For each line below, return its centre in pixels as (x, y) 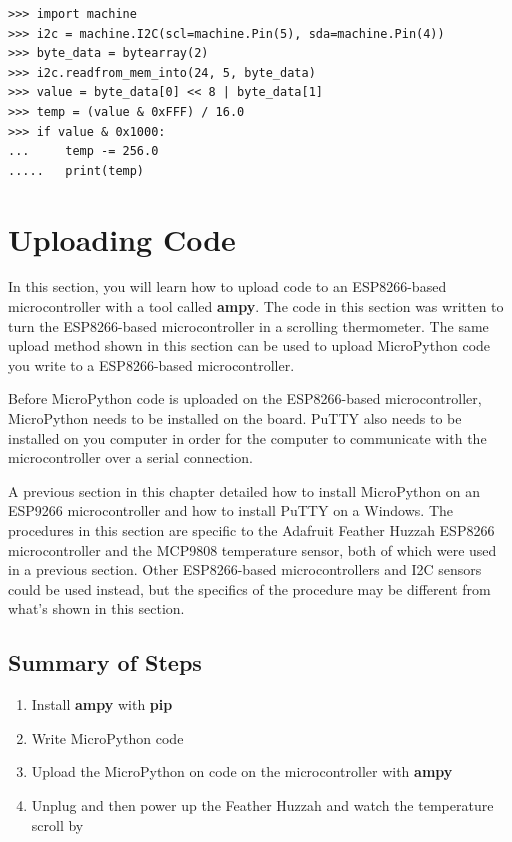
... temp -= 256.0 (83, 151)
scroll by (57, 824)
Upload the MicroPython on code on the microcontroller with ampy (242, 771)
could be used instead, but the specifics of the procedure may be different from (249, 588)
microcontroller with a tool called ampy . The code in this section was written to (256, 306)
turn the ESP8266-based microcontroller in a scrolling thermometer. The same (248, 325)
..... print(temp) (76, 170)
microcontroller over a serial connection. (130, 457)
